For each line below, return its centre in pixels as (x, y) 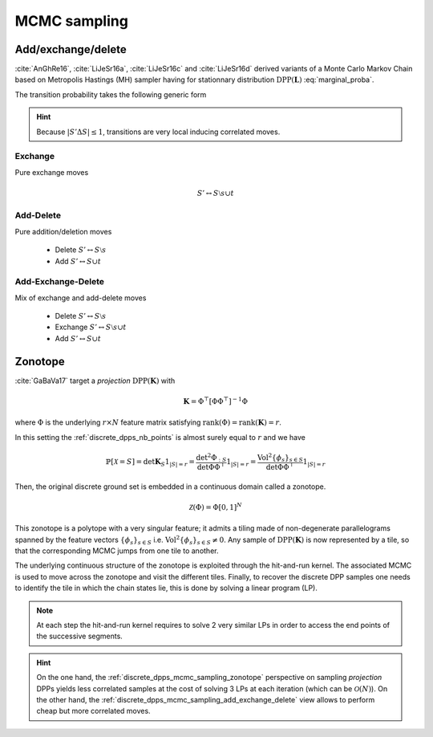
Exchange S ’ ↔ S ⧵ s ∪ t (91, 327)
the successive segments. (80, 636)
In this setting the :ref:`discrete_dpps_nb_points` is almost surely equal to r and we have (160, 437)
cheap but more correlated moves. (94, 711)
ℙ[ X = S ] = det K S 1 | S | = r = (150, 462)
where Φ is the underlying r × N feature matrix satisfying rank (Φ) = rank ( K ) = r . (148, 422)
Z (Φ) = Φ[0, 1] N (215, 507)
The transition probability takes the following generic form (111, 94)
